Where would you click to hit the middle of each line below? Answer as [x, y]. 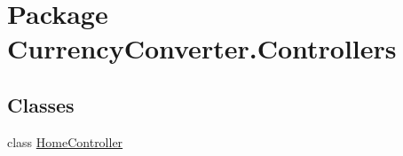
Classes [41, 104]
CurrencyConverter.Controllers [202, 48]
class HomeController [65, 141]
